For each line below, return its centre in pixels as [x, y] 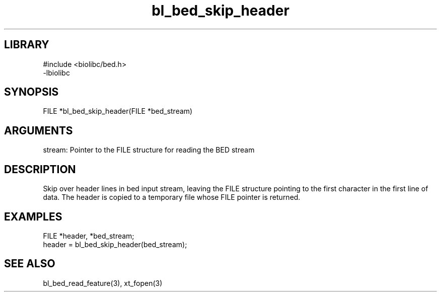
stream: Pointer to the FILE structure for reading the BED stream [149, 150]
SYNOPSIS [31, 92]
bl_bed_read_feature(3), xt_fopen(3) [103, 283]
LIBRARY [27, 45]
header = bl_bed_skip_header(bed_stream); [115, 244]
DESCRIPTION [40, 169]
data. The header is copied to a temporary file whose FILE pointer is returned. [172, 197]
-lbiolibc [56, 72]
